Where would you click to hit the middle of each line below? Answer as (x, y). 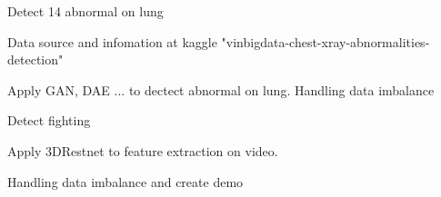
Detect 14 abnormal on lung (85, 11)
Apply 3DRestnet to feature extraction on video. (143, 150)
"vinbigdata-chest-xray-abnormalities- (326, 41)
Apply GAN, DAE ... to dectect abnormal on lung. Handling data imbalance (221, 89)
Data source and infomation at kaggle (112, 41)
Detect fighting (49, 120)
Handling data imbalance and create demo (125, 181)
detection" (35, 59)
